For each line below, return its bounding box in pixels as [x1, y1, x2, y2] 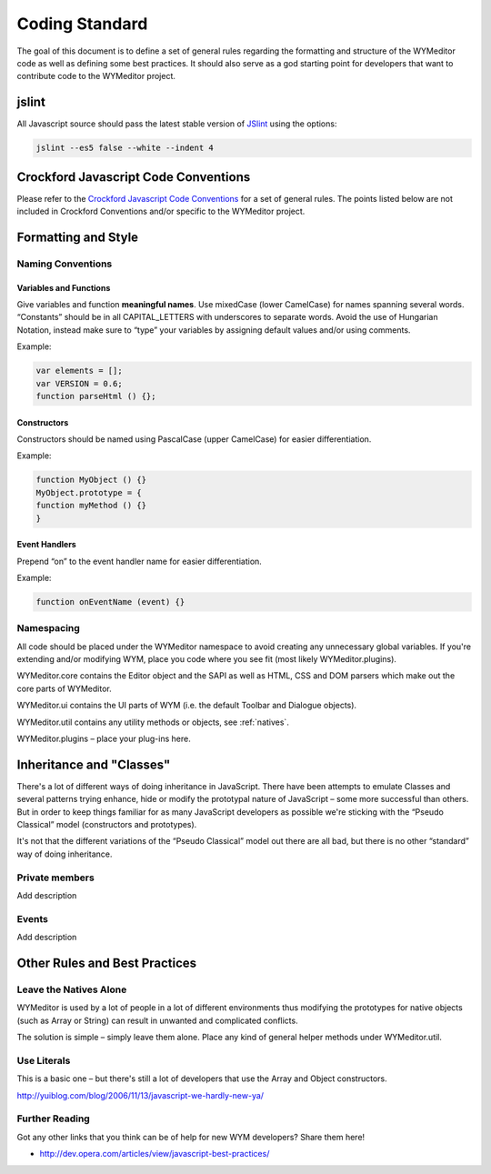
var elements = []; [35, 366, 123, 376]
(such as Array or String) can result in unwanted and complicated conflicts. [16, 1015, 299, 1026]
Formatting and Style [16, 229, 139, 245]
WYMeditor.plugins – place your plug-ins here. [16, 733, 191, 744]
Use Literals [16, 1054, 71, 1067]
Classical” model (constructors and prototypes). [16, 819, 197, 830]
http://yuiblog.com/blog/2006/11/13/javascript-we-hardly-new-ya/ [16, 1089, 264, 1100]
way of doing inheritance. [16, 848, 113, 859]
